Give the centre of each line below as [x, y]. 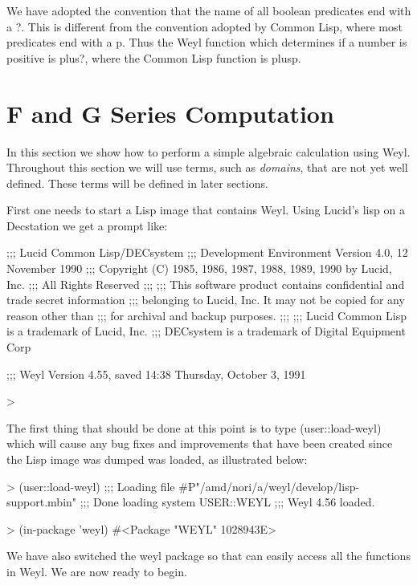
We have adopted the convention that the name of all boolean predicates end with [209, 10]
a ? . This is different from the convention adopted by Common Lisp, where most [204, 26]
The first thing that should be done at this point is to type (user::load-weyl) [194, 427]
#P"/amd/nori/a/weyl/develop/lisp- [269, 486]
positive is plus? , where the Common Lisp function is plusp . [154, 57]
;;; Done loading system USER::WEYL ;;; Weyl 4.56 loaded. [227, 502]
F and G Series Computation [170, 113]
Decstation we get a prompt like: [87, 225]
